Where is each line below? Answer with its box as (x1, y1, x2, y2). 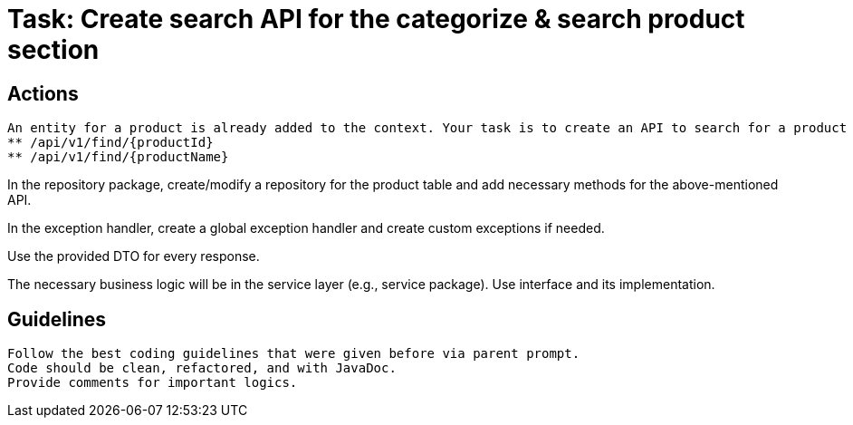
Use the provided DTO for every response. (7, 248, 260, 265)
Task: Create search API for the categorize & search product (7, 4, 745, 34)
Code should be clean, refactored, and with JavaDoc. (7, 361, 397, 376)
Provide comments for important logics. (7, 375, 298, 391)
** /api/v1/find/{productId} (7, 135, 214, 150)
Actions (7, 82, 79, 105)
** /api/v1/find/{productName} (7, 150, 229, 165)
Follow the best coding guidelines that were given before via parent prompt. (7, 346, 580, 362)
